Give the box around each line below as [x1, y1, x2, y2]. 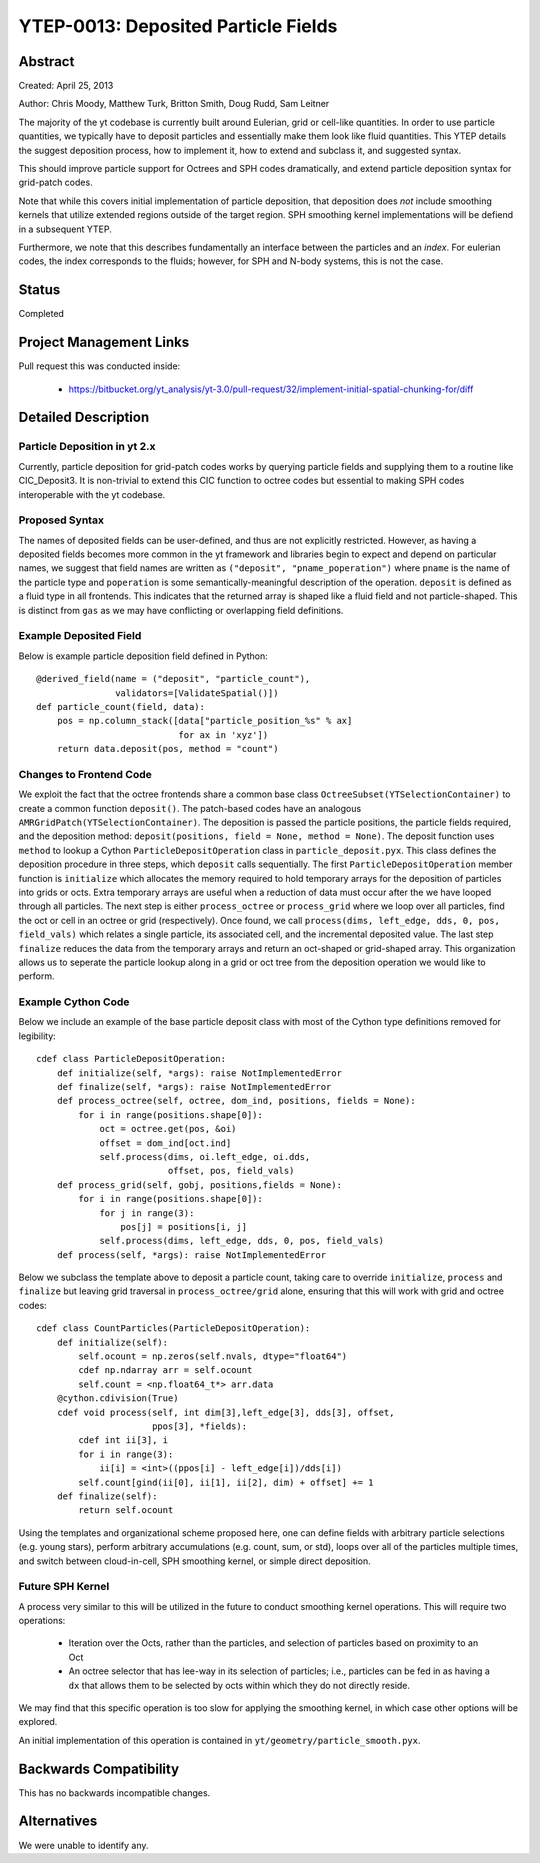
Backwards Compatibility [18, 1760, 180, 1777]
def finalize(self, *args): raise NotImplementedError [56, 1081, 332, 1092]
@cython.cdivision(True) [56, 1393, 179, 1404]
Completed [18, 308, 65, 320]
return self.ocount [78, 1505, 174, 1516]
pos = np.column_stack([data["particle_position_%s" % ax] [56, 715, 353, 727]
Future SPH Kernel [18, 1580, 110, 1594]
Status [18, 281, 61, 299]
